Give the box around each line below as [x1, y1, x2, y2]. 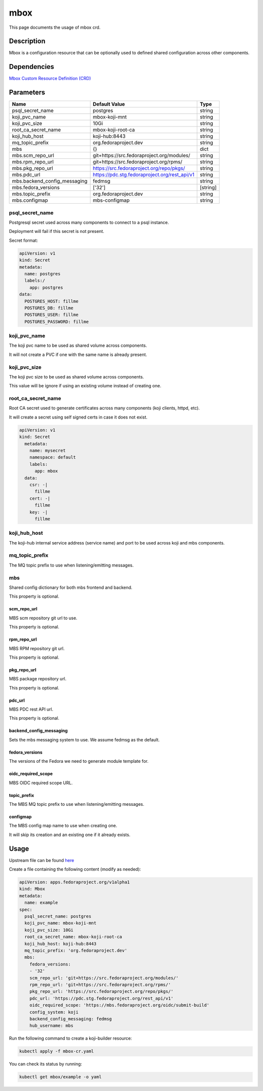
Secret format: [9, 237, 38, 243]
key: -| [29, 509, 48, 515]
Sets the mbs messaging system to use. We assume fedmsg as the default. [9, 736, 160, 742]
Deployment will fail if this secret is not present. [9, 229, 105, 234]
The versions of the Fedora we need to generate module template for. [9, 758, 149, 764]
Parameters [9, 88, 45, 97]
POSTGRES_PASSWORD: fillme [24, 319, 89, 324]
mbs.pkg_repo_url [12, 165, 53, 172]
